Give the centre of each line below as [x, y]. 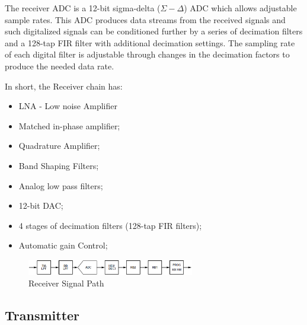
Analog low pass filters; [61, 185]
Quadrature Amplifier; [59, 146]
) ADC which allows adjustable [240, 8]
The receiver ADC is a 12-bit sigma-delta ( [83, 8]
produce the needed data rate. [60, 66]
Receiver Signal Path [66, 283]
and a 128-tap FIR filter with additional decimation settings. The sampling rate [150, 42]
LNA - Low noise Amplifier [68, 106]
